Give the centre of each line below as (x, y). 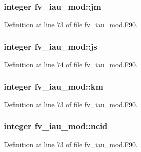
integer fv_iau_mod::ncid (56, 126)
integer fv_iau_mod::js (51, 46)
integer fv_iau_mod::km (54, 86)
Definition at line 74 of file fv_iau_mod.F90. (71, 65)
